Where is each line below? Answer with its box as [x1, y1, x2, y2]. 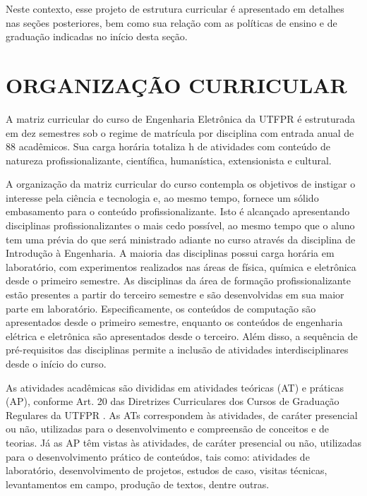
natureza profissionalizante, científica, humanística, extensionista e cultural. [6, 152, 332, 167]
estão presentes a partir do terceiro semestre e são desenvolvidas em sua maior [6, 287, 344, 302]
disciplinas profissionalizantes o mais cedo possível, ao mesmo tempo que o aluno [6, 218, 355, 233]
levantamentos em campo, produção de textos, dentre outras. [6, 476, 270, 491]
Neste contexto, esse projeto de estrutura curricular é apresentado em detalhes [6, 1, 344, 16]
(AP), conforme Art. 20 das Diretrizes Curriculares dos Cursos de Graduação [6, 394, 339, 409]
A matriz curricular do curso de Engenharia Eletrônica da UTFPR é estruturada [6, 111, 356, 126]
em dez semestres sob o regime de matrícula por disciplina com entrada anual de [6, 125, 354, 140]
